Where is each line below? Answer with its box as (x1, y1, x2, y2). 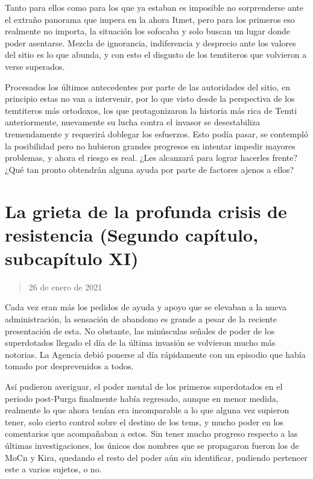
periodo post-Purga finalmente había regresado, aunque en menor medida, (5, 392, 279, 404)
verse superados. (5, 60, 65, 72)
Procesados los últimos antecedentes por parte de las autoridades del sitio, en (5, 80, 291, 93)
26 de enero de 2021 (28, 280, 103, 293)
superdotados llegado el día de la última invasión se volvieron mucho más (5, 336, 276, 349)
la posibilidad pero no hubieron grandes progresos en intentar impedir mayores (5, 139, 296, 152)
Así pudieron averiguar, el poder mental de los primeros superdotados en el (5, 380, 283, 392)
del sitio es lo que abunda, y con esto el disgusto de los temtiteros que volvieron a (5, 48, 307, 61)
